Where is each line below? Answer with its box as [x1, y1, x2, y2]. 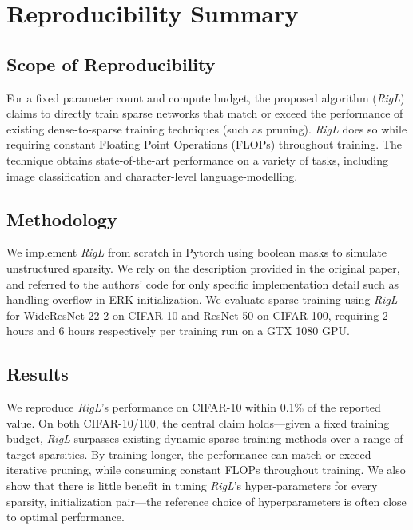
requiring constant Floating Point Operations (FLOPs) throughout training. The [6, 136, 402, 153]
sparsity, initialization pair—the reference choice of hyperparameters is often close [6, 492, 407, 509]
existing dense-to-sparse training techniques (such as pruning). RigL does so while [6, 120, 407, 137]
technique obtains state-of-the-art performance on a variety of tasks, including [6, 151, 389, 168]
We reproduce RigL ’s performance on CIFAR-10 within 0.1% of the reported [6, 399, 381, 416]
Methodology [6, 206, 117, 231]
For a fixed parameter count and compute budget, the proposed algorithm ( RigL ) [6, 89, 405, 106]
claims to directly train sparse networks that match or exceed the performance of [6, 105, 403, 122]
